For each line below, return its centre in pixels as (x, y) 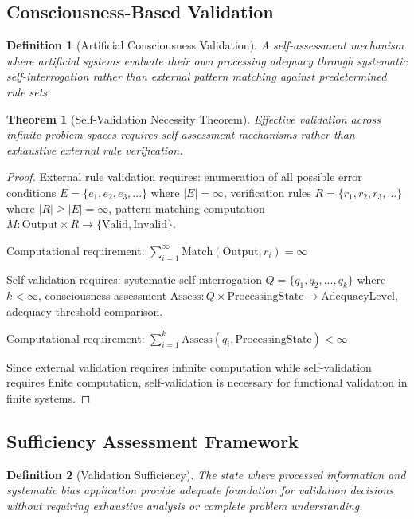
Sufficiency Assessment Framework (152, 440)
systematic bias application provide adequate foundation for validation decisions (200, 490)
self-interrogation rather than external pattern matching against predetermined (197, 76)
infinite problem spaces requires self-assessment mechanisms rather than (181, 134)
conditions (31, 192)
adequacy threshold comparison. (85, 311)
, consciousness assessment (102, 295)
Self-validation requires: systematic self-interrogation (134, 279)
